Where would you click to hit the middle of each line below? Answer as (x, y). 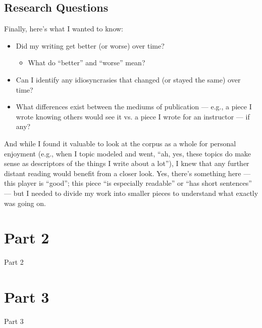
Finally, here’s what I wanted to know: (64, 29)
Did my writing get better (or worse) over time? (90, 45)
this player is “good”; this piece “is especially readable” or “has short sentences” (128, 183)
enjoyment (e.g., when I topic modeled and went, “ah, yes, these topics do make (128, 153)
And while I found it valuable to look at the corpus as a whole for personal (120, 143)
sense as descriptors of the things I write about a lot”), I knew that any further (127, 163)
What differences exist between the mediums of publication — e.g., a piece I (134, 107)
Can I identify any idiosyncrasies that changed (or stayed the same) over (128, 79)
